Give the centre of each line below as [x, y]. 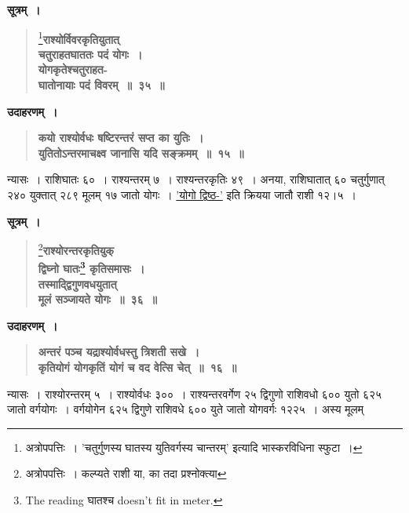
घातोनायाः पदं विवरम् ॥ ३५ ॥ [101, 85]
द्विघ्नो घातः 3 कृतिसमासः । [91, 267]
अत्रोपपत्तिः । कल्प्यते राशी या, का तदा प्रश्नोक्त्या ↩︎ [126, 473]
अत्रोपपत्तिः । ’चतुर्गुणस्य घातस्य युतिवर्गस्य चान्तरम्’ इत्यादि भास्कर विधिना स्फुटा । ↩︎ [194, 447]
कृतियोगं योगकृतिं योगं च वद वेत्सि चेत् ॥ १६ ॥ [137, 367]
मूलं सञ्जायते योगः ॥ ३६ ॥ [97, 299]
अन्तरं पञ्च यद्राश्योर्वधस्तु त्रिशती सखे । [119, 352]
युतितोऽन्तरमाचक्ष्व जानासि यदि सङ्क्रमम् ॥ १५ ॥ [141, 153]
